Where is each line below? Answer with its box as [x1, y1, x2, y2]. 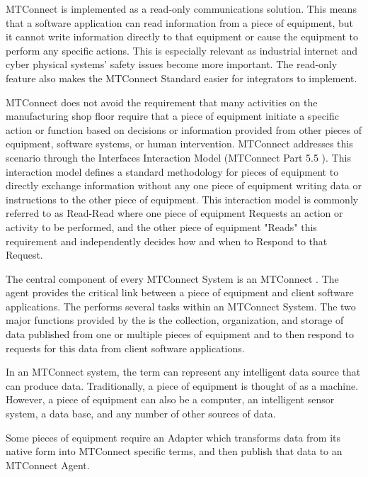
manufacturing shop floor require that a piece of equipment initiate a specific [6, 108, 339, 123]
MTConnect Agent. [6, 457, 90, 472]
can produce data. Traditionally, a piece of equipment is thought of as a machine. [6, 378, 359, 393]
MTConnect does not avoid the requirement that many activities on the [6, 94, 318, 109]
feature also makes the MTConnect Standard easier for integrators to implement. [6, 70, 357, 85]
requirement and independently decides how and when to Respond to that [6, 233, 328, 248]
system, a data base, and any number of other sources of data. [6, 406, 276, 421]
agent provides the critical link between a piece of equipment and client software [6, 285, 354, 300]
